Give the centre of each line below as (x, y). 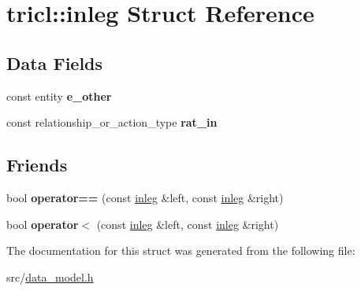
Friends (37, 165)
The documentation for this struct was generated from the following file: (181, 250)
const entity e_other (59, 96)
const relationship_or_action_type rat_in (112, 122)
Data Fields (55, 63)
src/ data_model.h (50, 276)
